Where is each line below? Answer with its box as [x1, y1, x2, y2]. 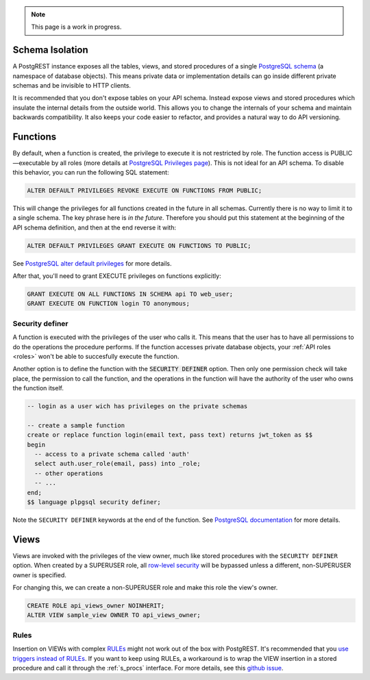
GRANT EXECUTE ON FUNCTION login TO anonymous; [27, 300, 190, 307]
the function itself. [12, 384, 64, 392]
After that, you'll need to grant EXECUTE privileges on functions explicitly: [12, 272, 222, 280]
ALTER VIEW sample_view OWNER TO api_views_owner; [27, 612, 201, 619]
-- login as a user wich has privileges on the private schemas [27, 403, 248, 410]
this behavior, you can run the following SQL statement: [12, 168, 169, 176]
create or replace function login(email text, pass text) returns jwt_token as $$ [27, 431, 313, 439]
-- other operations [34, 469, 103, 477]
